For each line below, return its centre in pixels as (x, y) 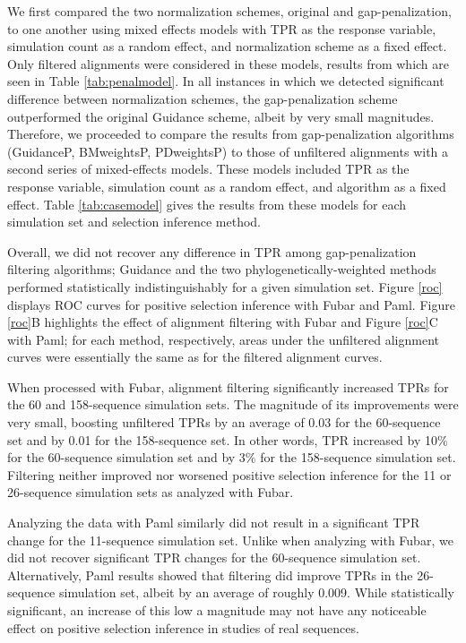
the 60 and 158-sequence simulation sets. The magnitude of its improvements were (233, 404)
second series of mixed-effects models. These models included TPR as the (208, 169)
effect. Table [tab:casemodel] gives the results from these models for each (207, 204)
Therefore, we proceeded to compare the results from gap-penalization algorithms (231, 134)
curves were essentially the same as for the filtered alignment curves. (195, 357)
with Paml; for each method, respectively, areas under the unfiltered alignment (224, 339)
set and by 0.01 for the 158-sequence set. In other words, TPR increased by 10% (228, 439)
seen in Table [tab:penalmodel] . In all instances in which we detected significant (226, 81)
